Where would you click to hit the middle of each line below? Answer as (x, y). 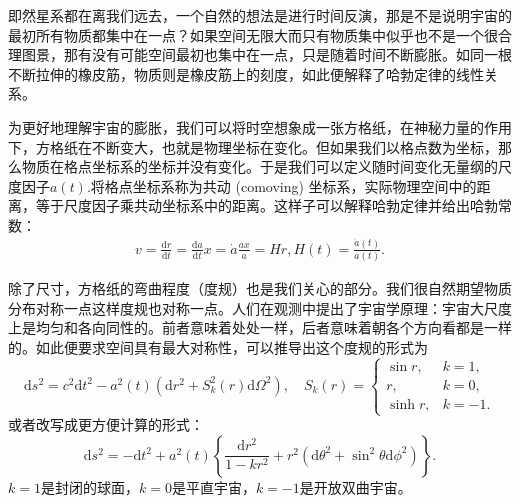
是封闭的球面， (89, 486)
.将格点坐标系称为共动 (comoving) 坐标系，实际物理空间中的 (281, 185)
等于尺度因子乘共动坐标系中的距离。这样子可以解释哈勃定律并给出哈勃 (266, 205)
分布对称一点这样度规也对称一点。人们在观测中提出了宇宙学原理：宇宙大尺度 (260, 307)
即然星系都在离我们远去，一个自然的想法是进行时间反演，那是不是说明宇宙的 (260, 15)
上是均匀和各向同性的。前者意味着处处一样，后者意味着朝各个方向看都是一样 (260, 327)
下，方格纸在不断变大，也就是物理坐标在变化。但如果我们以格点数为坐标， (253, 146)
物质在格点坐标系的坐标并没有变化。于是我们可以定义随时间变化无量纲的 (259, 166)
